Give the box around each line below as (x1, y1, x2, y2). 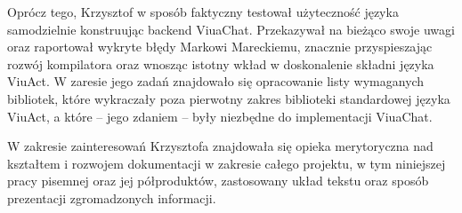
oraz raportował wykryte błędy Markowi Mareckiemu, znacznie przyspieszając (7, 37, 433, 56)
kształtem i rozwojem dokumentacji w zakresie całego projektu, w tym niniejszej (7, 154, 446, 172)
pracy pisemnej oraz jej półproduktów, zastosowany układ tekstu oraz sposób (7, 171, 429, 190)
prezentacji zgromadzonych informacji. (7, 188, 216, 207)
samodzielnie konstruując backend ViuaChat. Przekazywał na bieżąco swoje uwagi (7, 20, 455, 38)
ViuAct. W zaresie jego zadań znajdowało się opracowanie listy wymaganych (7, 72, 425, 91)
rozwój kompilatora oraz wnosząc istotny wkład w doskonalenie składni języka (7, 54, 434, 73)
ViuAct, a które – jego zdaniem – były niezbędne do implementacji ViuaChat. (7, 106, 433, 125)
